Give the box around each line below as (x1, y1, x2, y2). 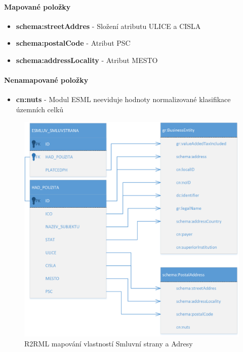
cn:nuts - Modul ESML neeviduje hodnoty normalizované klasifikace (16, 94, 231, 105)
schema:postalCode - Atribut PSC (16, 38, 131, 48)
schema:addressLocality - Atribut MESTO (16, 54, 158, 65)
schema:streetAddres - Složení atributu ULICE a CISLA (16, 20, 201, 31)
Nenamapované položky (4, 75, 89, 85)
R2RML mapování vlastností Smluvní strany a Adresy (24, 338, 193, 348)
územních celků (16, 104, 64, 114)
